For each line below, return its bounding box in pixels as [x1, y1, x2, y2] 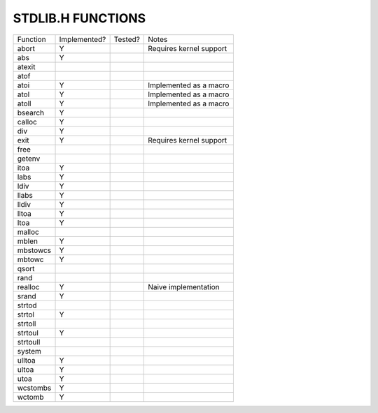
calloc [17, 117, 38, 126]
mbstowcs [17, 245, 52, 255]
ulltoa [17, 355, 36, 365]
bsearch [17, 108, 45, 117]
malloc [17, 227, 40, 237]
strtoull [17, 337, 41, 347]
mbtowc [17, 254, 44, 264]
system [17, 346, 42, 356]
